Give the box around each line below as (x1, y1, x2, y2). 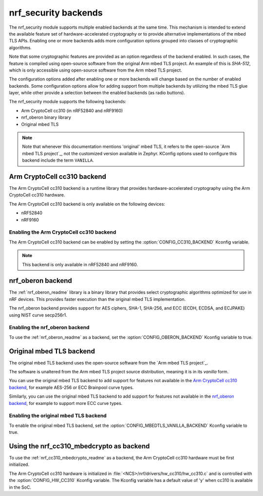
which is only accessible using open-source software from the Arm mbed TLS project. (9, 67, 182, 73)
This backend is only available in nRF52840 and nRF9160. (22, 261, 138, 267)
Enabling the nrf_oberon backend (9, 324, 90, 331)
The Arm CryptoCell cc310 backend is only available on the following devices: (9, 201, 166, 207)
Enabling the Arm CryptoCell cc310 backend (9, 229, 116, 236)
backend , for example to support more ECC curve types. (9, 400, 123, 406)
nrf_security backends (9, 7, 103, 18)
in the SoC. (9, 484, 32, 490)
